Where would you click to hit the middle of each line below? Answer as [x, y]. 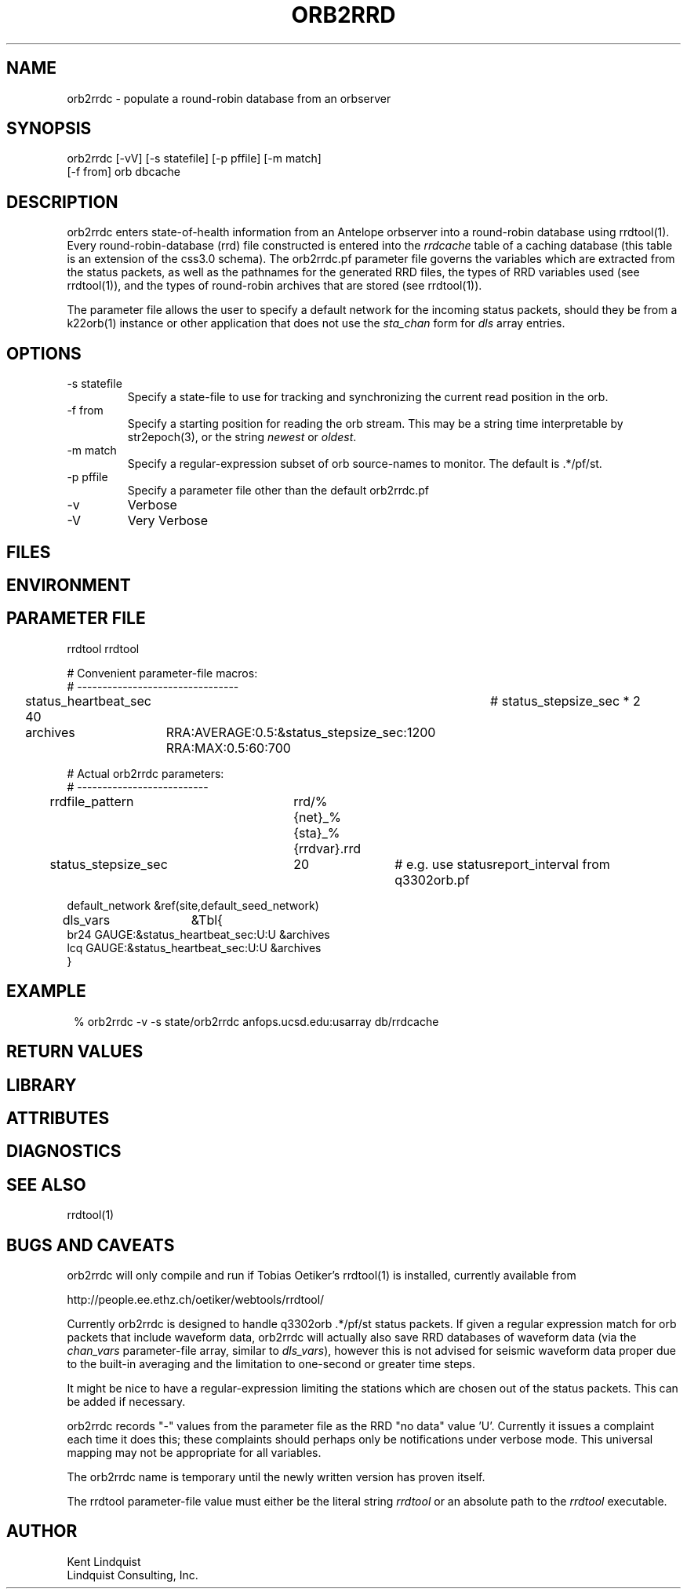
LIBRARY [42, 1085]
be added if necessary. [126, 1402]
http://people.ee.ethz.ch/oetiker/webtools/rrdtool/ [196, 1300]
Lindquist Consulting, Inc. [133, 1575]
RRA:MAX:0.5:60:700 [228, 748]
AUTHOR [42, 1531]
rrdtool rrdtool [103, 648]
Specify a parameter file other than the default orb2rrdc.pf [278, 491]
